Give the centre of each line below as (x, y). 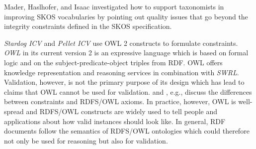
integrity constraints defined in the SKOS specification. (88, 26)
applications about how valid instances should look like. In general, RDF (115, 121)
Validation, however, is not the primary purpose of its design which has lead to (124, 82)
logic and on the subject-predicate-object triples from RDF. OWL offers (113, 62)
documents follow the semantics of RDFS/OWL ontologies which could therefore (127, 131)
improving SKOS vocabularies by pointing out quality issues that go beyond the (126, 16)
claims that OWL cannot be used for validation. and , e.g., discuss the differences (128, 91)
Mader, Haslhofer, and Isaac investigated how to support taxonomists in (114, 6)
